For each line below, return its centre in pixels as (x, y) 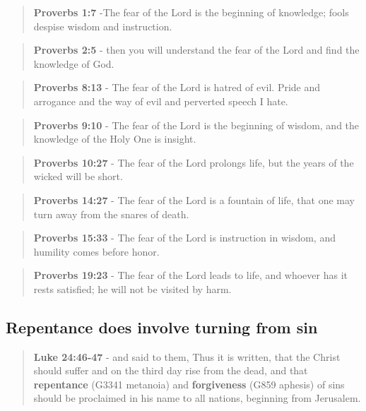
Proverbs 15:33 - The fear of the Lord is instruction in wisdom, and (184, 238)
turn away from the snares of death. (111, 214)
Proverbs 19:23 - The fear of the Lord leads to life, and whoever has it (190, 275)
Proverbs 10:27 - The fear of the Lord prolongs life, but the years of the (194, 162)
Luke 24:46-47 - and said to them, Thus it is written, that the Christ (187, 356)
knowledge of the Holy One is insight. (115, 139)
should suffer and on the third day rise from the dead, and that (171, 370)
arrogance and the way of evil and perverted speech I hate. (161, 101)
